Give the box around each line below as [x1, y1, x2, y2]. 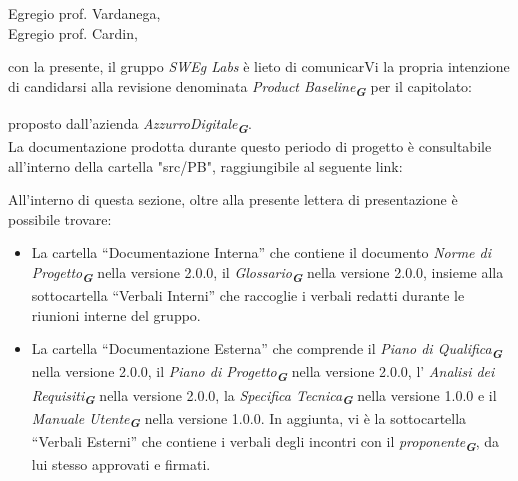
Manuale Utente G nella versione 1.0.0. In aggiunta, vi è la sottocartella [31, 407, 467, 432]
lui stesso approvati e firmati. [31, 453, 211, 474]
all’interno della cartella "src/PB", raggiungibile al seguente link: [8, 155, 403, 176]
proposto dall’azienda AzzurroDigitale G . [8, 112, 252, 137]
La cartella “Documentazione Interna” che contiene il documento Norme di [31, 242, 491, 263]
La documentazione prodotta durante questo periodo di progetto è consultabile [8, 136, 492, 157]
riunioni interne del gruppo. [31, 304, 201, 325]
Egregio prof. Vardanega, [8, 3, 161, 23]
